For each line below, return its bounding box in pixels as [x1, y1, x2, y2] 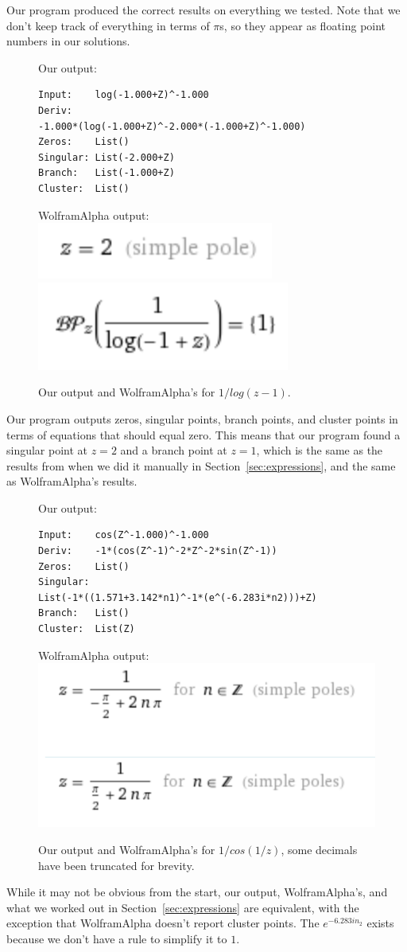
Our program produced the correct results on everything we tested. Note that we [6, 2, 401, 18]
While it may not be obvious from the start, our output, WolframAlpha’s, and [6, 884, 388, 900]
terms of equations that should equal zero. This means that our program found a [6, 426, 401, 443]
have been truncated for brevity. [38, 856, 195, 873]
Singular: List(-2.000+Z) [38, 151, 175, 163]
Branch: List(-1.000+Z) [38, 167, 175, 179]
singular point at [6, 442, 88, 458]
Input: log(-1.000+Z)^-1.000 [38, 89, 209, 101]
